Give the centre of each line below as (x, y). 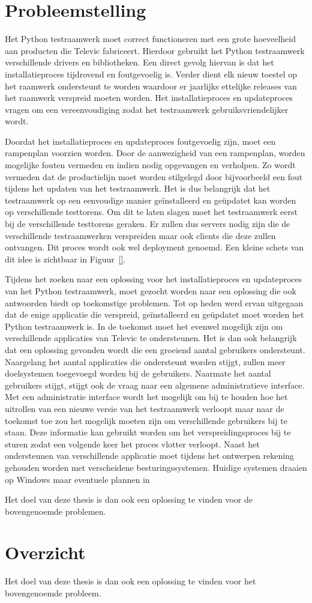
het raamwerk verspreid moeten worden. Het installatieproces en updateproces (149, 98)
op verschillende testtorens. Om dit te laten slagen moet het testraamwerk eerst (151, 212)
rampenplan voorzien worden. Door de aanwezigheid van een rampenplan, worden (155, 153)
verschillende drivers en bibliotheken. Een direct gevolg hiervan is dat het (139, 62)
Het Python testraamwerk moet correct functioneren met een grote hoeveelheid (151, 39)
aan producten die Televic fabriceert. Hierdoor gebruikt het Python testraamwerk (155, 50)
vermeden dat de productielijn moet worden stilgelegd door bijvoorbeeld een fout (154, 176)
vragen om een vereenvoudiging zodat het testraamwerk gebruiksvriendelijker (147, 109)
